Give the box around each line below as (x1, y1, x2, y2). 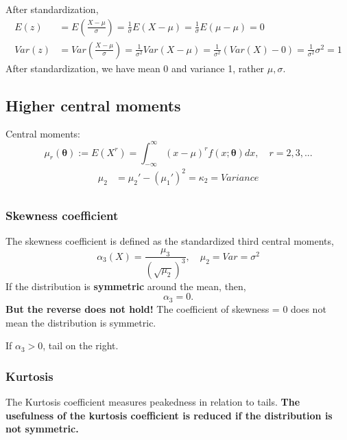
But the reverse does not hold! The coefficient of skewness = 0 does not (5, 301, 326, 316)
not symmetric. (5, 421, 79, 436)
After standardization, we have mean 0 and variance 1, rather (5, 60, 265, 75)
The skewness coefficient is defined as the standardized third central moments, (5, 234, 334, 248)
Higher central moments (5, 94, 181, 115)
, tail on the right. (43, 338, 119, 353)
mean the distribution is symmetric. (5, 315, 156, 329)
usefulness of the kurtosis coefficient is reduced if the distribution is (5, 408, 333, 422)
